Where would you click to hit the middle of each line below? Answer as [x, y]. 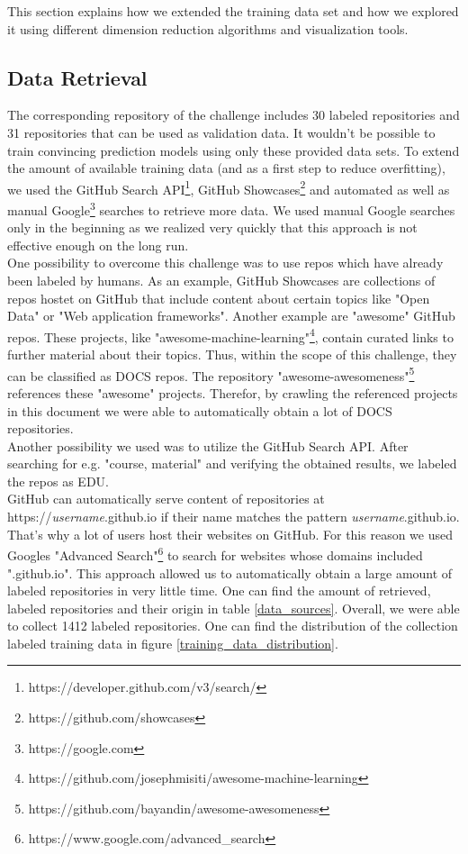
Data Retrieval [77, 77]
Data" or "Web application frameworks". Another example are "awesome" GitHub [231, 316]
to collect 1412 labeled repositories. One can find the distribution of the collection [233, 626]
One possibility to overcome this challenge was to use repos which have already [225, 263]
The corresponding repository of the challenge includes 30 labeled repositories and [234, 115]
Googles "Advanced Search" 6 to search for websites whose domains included [215, 554]
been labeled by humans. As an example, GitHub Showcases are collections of [221, 281]
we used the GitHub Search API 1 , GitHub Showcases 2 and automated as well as [229, 187]
